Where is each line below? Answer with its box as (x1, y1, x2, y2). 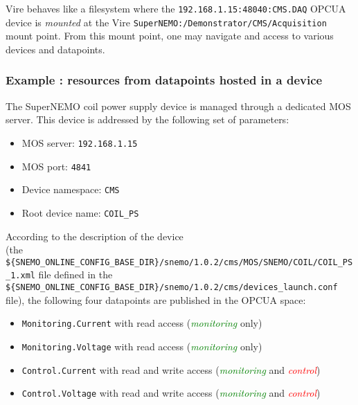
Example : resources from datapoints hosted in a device (6, 71, 323, 89)
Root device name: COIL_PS (21, 205, 139, 219)
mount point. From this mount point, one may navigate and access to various (6, 28, 334, 43)
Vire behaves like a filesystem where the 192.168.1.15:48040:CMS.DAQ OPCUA (6, 1, 346, 15)
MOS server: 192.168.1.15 (21, 135, 138, 150)
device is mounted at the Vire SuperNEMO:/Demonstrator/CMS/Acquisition (6, 15, 327, 29)
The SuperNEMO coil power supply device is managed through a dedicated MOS (6, 98, 351, 113)
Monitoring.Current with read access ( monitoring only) (21, 316, 262, 330)
